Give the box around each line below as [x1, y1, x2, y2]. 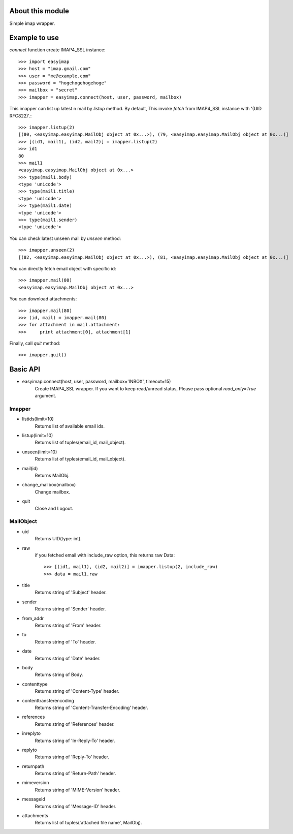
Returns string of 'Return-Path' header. [35, 770, 116, 777]
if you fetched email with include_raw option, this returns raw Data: [35, 552, 175, 558]
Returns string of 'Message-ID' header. [35, 803, 117, 809]
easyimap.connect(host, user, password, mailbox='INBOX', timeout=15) [22, 379, 171, 385]
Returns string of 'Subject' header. [35, 590, 107, 596]
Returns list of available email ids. [35, 423, 105, 429]
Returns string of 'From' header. [35, 623, 102, 629]
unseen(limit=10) [22, 449, 57, 455]
